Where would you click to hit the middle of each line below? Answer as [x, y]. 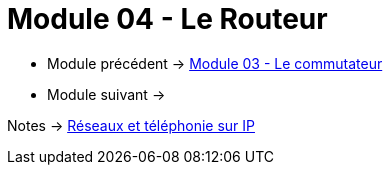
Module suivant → [106, 94]
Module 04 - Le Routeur [167, 19]
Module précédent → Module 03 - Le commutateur [215, 63]
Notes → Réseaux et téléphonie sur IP [131, 125]
